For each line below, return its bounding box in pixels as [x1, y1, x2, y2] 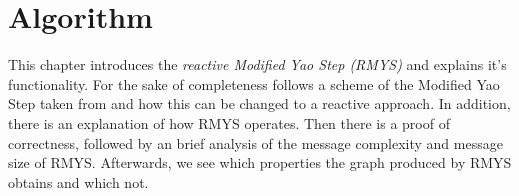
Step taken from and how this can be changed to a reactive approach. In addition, [8, 93, 511, 114]
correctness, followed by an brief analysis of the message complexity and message [8, 132, 503, 153]
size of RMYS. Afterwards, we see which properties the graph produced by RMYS [8, 152, 512, 173]
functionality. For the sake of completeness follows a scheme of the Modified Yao [8, 73, 500, 94]
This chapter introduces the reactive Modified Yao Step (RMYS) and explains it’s [8, 54, 507, 75]
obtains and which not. [8, 171, 149, 192]
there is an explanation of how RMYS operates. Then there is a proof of [8, 112, 450, 133]
